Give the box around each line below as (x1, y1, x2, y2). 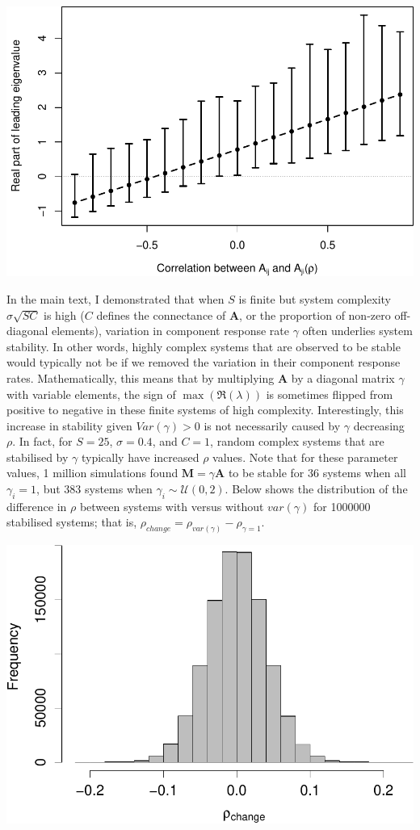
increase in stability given (6, 417, 132, 434)
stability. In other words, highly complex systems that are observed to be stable (6, 337, 401, 354)
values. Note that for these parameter (212, 448, 398, 465)
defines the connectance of (96, 306, 226, 323)
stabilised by (6, 448, 69, 465)
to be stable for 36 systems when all (228, 464, 406, 481)
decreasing (353, 417, 405, 434)
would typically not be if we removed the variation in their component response (6, 354, 401, 371)
